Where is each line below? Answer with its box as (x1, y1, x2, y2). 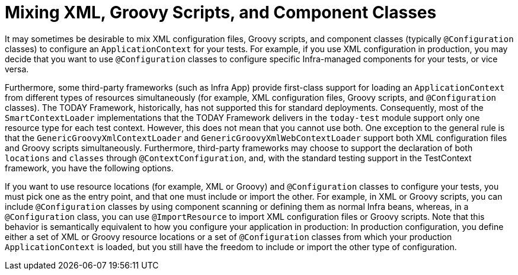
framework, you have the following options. (5, 162, 174, 173)
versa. (5, 63, 29, 74)
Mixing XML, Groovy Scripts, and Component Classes (5, 2, 437, 23)
